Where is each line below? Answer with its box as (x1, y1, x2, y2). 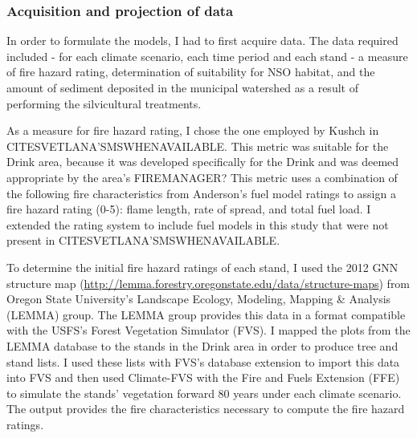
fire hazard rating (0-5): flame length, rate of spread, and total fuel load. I (6, 201, 371, 217)
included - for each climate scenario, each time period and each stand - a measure (6, 47, 408, 64)
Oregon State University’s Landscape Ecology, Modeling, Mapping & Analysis (6, 290, 391, 307)
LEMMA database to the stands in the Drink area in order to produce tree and (6, 337, 399, 354)
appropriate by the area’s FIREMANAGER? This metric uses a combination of (6, 168, 398, 185)
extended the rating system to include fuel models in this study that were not (6, 216, 389, 233)
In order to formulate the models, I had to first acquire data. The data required (6, 32, 399, 49)
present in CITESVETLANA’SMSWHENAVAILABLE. (6, 232, 280, 249)
